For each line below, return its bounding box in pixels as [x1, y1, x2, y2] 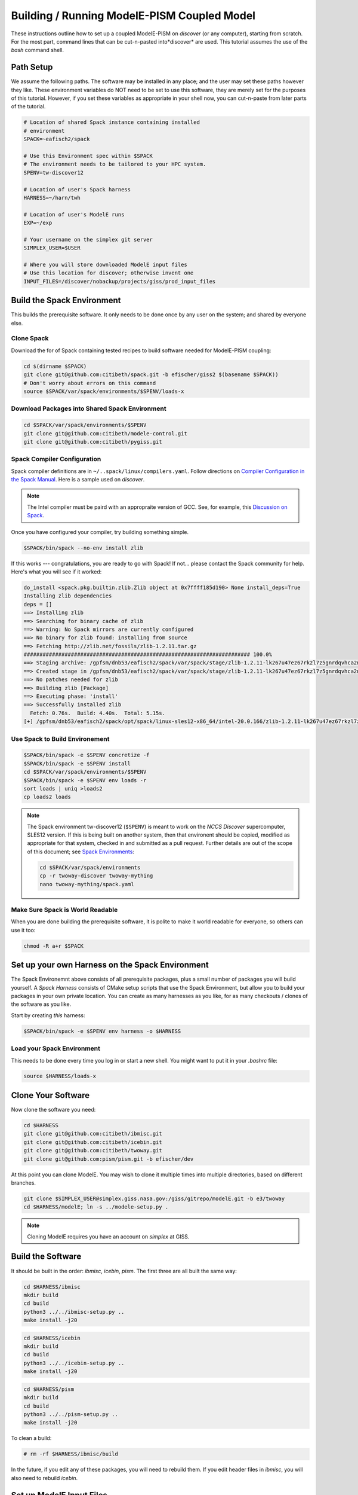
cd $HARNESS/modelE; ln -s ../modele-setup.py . [23, 1204, 169, 1210]
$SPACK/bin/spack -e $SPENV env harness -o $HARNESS [23, 1027, 181, 1035]
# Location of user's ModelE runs [23, 211, 125, 218]
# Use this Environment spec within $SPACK [23, 152, 153, 159]
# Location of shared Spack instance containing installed [23, 119, 200, 126]
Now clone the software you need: [11, 1106, 96, 1113]
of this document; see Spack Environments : [27, 848, 134, 855]
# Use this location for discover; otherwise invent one [23, 270, 194, 276]
